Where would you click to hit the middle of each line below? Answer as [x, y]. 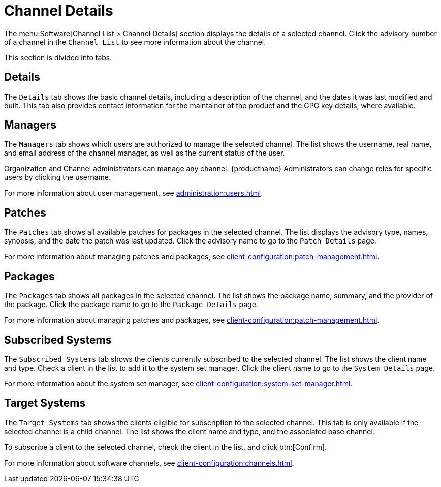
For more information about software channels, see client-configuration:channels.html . [149, 463]
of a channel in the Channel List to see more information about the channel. [135, 42]
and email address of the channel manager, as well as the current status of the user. [145, 153]
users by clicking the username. [58, 177]
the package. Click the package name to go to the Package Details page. [131, 305]
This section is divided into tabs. [58, 57]
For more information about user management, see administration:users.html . [134, 193]
